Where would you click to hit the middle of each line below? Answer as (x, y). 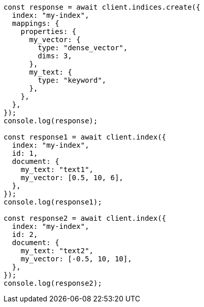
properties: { (48, 31)
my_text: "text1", (57, 169)
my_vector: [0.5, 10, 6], (72, 178)
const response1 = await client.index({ (85, 137)
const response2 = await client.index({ (85, 218)
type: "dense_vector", (83, 48)
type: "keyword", (72, 80)
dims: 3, (55, 56)
